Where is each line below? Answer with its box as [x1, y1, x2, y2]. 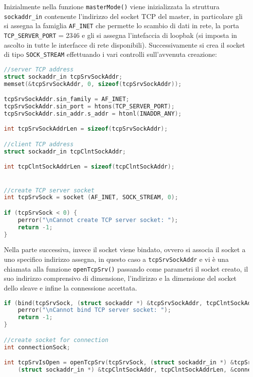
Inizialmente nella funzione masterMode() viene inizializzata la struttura [4, 1, 220, 11]
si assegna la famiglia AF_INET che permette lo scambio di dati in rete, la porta [4, 20, 239, 31]
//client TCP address [4, 140, 74, 148]
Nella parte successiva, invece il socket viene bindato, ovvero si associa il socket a [4, 244, 246, 255]
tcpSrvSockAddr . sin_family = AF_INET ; [4, 96, 129, 103]
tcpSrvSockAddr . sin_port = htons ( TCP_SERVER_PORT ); [4, 103, 175, 110]
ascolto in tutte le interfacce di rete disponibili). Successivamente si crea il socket [4, 39, 245, 50]
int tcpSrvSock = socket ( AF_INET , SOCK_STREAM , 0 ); [4, 194, 179, 201]
